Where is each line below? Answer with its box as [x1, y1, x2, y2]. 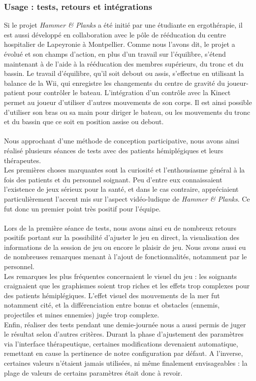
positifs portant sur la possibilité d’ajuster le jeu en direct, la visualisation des [4, 232, 240, 242]
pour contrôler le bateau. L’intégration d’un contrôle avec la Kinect [27, 87, 231, 98]
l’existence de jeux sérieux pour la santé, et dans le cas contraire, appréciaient [4, 184, 239, 194]
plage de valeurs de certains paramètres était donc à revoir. [4, 367, 183, 378]
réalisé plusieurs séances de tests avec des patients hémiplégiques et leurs [4, 145, 224, 155]
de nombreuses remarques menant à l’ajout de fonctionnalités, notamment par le [4, 251, 247, 262]
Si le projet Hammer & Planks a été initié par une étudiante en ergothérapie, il [4, 20, 243, 30]
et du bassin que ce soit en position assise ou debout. [4, 116, 164, 127]
